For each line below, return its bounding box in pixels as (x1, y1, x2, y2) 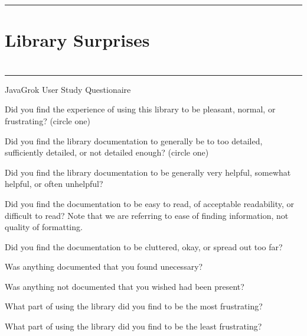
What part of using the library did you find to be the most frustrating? (5, 300, 263, 312)
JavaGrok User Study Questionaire (5, 83, 131, 95)
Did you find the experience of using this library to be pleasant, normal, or (5, 103, 276, 115)
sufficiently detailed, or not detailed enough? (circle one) (5, 146, 209, 159)
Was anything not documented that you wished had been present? (5, 280, 244, 292)
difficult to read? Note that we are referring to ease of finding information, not (5, 209, 289, 221)
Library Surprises (5, 28, 150, 52)
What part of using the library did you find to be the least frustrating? (5, 320, 262, 332)
